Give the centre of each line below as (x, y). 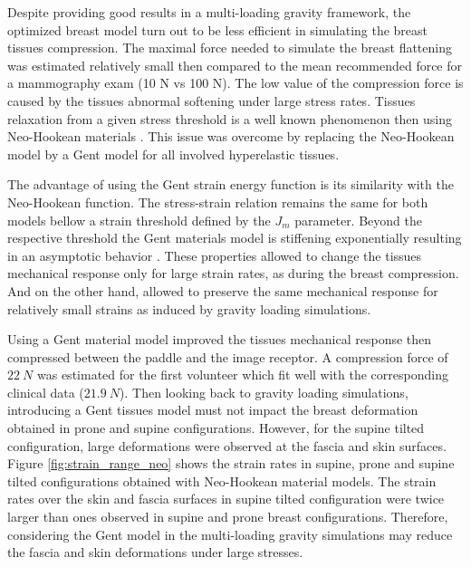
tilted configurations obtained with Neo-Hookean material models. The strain (222, 481)
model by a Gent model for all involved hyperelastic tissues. (173, 154)
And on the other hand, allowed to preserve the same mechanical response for (223, 290)
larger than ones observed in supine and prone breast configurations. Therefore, (228, 517)
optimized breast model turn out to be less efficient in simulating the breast (218, 29)
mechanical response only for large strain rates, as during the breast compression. (233, 273)
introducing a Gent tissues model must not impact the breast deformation (213, 410)
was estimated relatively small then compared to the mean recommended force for (235, 65)
